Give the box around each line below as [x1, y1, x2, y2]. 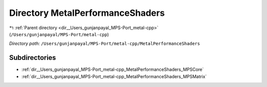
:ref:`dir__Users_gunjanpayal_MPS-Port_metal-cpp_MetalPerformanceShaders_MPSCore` [21, 67, 204, 73]
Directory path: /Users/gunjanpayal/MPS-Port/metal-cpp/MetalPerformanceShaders [9, 41, 200, 46]
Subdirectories [9, 53, 56, 62]
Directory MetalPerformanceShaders [9, 7, 165, 18]
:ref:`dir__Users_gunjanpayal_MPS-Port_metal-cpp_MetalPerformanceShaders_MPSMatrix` [21, 73, 207, 79]
